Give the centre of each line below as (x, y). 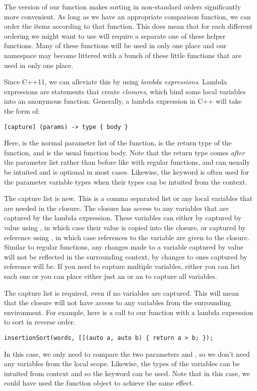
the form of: (22, 110)
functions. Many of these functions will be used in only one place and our (115, 45)
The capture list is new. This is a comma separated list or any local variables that (128, 198)
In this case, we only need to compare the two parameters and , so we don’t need (127, 354)
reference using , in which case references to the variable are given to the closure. (127, 237)
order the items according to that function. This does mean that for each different (128, 26)
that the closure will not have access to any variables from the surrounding (118, 302)
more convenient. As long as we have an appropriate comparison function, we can (128, 16)
